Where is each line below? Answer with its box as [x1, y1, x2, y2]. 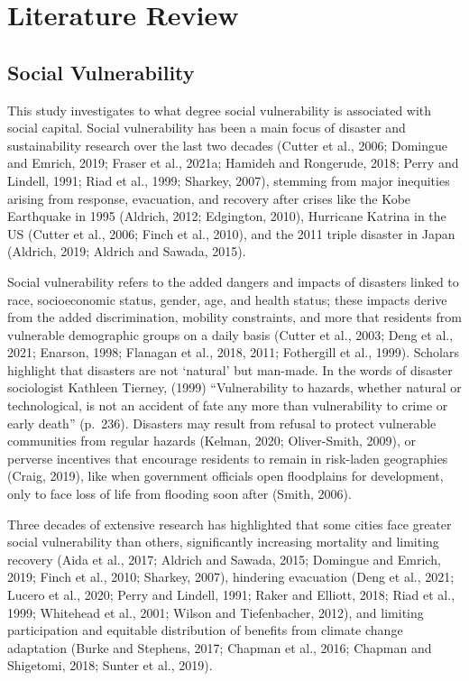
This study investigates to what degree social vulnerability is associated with [7, 100, 432, 119]
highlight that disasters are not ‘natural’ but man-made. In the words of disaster [7, 360, 453, 379]
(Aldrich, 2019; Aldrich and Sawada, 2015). [7, 242, 246, 261]
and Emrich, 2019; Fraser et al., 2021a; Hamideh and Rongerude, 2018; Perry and [7, 153, 459, 172]
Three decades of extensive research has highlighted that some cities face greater [7, 514, 452, 533]
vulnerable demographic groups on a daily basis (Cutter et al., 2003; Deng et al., [7, 325, 454, 344]
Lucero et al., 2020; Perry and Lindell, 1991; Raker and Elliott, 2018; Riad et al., [7, 585, 455, 604]
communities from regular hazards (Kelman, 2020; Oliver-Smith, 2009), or [7, 431, 417, 450]
